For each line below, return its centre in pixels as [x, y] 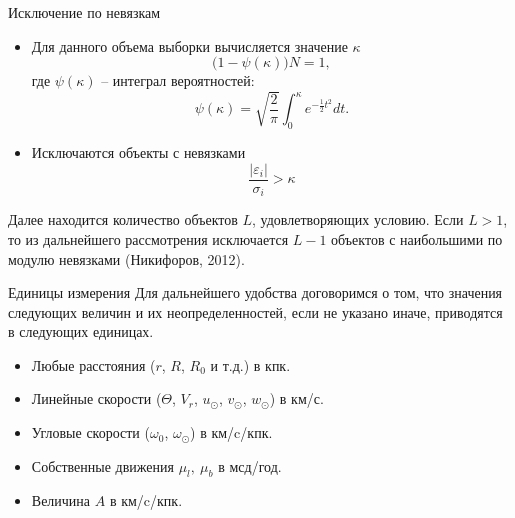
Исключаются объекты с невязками [138, 152]
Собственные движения [102, 465]
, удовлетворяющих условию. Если [358, 219]
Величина [61, 500]
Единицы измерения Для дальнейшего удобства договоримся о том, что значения [255, 292]
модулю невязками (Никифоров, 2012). [126, 258]
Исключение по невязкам [84, 12]
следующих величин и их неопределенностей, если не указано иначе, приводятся [255, 311]
